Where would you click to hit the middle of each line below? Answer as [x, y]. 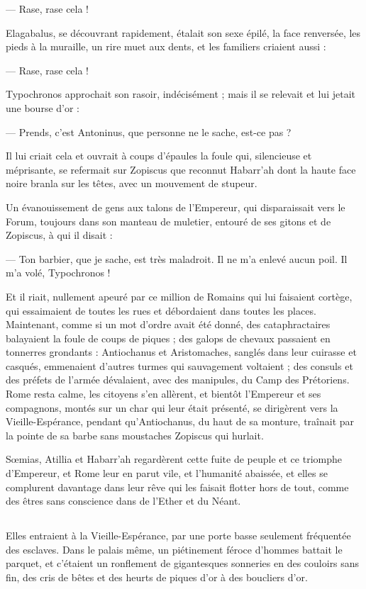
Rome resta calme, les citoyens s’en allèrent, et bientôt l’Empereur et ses [163, 394]
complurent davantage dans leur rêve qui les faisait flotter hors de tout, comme [177, 487]
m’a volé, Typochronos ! [58, 273]
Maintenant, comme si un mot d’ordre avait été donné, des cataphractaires [168, 324]
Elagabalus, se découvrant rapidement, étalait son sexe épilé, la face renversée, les [183, 32]
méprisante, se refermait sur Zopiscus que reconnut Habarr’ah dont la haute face [181, 169]
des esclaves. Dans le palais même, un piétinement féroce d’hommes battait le [174, 549]
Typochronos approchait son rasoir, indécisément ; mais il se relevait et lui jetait [181, 94]
